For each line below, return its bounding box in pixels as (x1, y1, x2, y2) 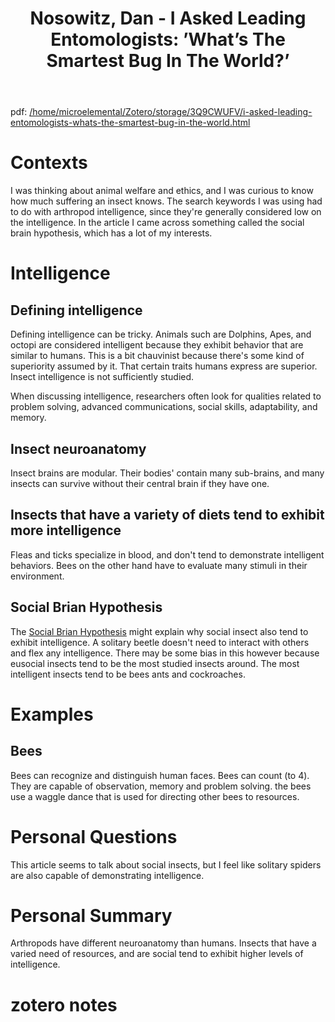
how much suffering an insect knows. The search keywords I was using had (10, 195, 323, 207)
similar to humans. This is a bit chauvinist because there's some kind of (10, 350, 305, 362)
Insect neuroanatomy (10, 440, 147, 457)
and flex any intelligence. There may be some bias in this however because (10, 647, 320, 659)
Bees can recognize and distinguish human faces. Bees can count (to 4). (10, 769, 310, 781)
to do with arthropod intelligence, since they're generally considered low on (10, 206, 322, 218)
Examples (10, 703, 94, 726)
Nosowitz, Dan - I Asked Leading (29, 7, 307, 30)
